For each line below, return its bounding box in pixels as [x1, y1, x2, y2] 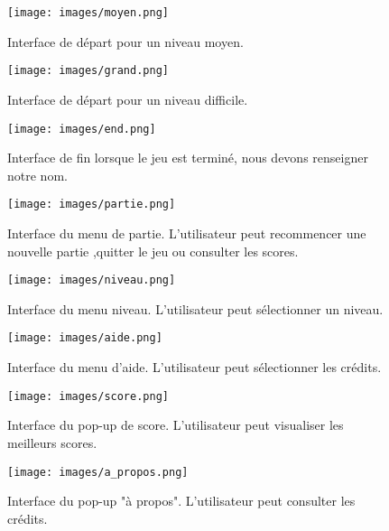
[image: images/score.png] [7, 389, 169, 403]
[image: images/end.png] [7, 122, 156, 135]
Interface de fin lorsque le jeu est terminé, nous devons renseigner [7, 148, 368, 167]
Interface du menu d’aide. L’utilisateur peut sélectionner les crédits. [7, 358, 382, 377]
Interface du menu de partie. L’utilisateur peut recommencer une [7, 224, 366, 242]
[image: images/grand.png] [7, 64, 169, 78]
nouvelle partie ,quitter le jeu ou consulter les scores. [7, 241, 299, 260]
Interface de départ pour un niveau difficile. [7, 89, 248, 108]
